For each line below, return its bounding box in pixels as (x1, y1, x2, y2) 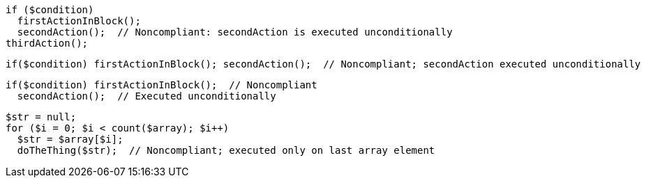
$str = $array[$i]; (17, 134, 123, 145)
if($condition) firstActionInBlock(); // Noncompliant (6, 79, 317, 90)
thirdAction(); (6, 38, 89, 49)
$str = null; (6, 111, 77, 122)
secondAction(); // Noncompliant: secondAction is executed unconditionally (17, 26, 453, 38)
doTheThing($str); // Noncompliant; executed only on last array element (17, 145, 435, 156)
